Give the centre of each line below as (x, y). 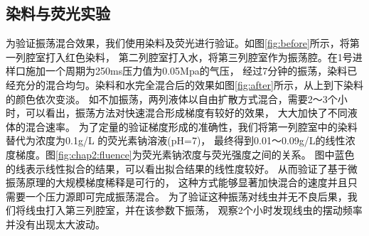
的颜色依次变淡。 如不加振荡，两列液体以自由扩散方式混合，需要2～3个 (172, 98)
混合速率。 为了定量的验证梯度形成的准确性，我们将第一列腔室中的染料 (191, 126)
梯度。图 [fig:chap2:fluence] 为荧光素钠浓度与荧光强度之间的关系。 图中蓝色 (185, 154)
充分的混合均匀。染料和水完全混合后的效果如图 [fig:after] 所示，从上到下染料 (189, 84)
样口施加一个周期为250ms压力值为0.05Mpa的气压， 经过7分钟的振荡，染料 (177, 71)
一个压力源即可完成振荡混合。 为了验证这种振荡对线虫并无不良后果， (186, 196)
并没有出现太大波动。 (55, 224)
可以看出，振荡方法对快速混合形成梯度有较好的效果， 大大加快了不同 (186, 113)
